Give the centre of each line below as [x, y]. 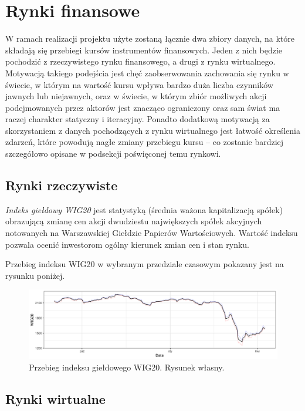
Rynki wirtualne [55, 399]
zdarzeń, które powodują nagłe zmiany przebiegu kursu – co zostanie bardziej [145, 142]
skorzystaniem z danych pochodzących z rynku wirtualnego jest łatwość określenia [153, 130]
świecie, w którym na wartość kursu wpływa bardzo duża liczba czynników [139, 84]
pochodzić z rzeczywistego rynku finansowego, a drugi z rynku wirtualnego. [140, 61]
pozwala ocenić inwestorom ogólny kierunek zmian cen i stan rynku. [127, 244]
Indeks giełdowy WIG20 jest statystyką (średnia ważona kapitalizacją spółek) [144, 209]
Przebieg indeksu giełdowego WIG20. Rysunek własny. [127, 367]
